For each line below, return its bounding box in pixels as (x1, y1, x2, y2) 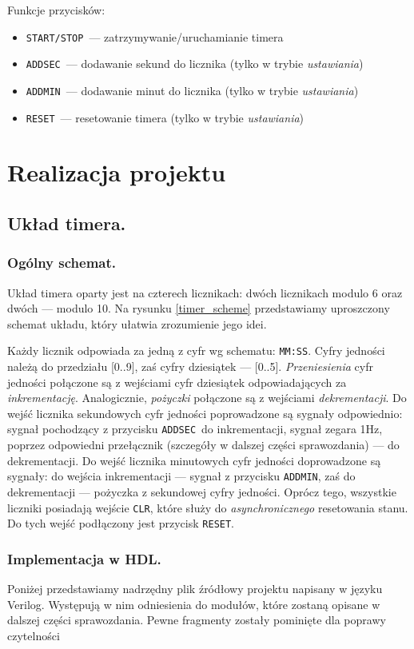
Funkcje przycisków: (7, 2, 105, 18)
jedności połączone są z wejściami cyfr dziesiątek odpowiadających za (7, 373, 347, 390)
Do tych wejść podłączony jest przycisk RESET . (7, 515, 235, 532)
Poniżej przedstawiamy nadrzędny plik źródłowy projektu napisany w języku (7, 580, 383, 597)
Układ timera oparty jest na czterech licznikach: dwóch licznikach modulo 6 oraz (7, 284, 403, 301)
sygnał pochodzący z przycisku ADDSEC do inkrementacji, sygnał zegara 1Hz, (7, 420, 383, 437)
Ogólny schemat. (7, 253, 116, 273)
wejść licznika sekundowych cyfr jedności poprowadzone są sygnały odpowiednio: (7, 404, 403, 421)
